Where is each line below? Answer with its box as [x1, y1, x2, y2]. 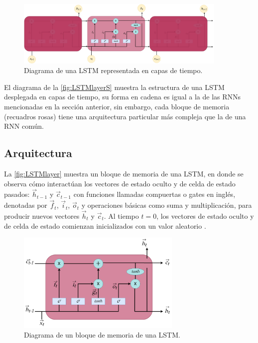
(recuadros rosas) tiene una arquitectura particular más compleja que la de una [4, 111, 246, 121]
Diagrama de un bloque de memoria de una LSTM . [24, 330, 180, 340]
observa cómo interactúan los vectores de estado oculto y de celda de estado [4, 178, 236, 188]
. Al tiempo [104, 211, 139, 221]
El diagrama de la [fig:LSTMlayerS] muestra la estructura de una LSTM [4, 82, 225, 92]
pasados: [4, 189, 30, 199]
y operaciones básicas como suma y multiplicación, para [81, 200, 252, 210]
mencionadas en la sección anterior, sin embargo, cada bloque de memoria [4, 101, 230, 111]
